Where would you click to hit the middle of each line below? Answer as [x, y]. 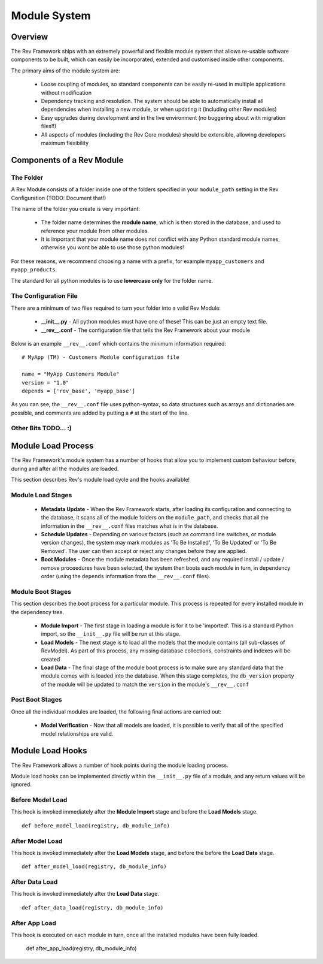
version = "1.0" [45, 383]
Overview [30, 37]
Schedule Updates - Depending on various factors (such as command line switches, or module [159, 534]
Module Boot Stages [41, 591]
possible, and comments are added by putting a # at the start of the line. [100, 413]
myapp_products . [34, 270]
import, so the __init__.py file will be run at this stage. [111, 634]
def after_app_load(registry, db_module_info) [81, 948]
